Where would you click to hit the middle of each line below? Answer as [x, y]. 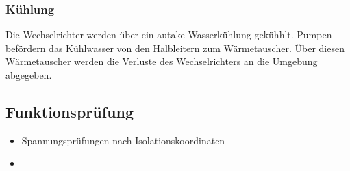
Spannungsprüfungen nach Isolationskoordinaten [123, 140]
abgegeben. [29, 75]
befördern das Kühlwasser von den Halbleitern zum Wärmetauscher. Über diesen [175, 48]
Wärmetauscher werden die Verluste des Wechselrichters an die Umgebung [162, 61]
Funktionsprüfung [70, 111]
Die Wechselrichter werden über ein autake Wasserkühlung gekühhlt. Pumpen [169, 35]
